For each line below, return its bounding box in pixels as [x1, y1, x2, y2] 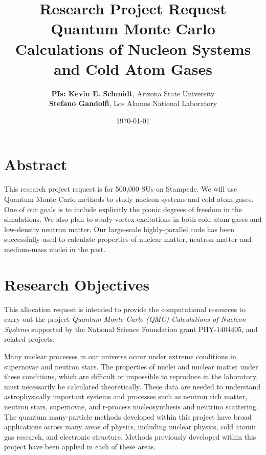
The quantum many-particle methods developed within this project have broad [4, 411, 252, 422]
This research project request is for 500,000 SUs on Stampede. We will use [4, 183, 237, 194]
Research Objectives [4, 274, 150, 295]
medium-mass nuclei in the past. [4, 243, 106, 254]
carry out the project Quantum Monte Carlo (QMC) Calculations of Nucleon [4, 314, 246, 324]
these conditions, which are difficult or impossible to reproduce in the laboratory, [4, 371, 258, 382]
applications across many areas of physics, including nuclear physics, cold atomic [4, 421, 257, 432]
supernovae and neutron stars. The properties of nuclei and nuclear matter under [4, 361, 258, 371]
